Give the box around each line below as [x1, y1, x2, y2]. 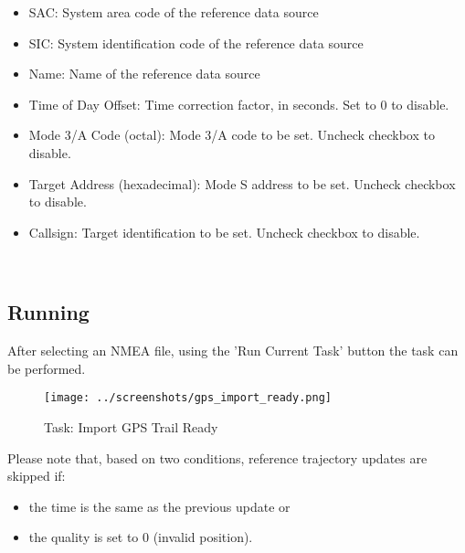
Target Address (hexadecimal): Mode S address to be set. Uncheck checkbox [28, 174, 456, 193]
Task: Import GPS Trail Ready [44, 417, 218, 436]
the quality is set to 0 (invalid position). [28, 527, 253, 547]
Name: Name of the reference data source [28, 64, 260, 83]
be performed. [7, 358, 86, 378]
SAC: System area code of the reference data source [28, 3, 319, 21]
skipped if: [7, 466, 66, 485]
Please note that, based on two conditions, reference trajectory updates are [7, 448, 428, 467]
